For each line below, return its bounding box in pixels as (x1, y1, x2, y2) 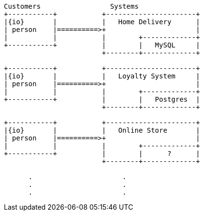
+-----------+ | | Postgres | (4, 95, 200, 103)
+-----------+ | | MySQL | (4, 41, 200, 49)
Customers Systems (4, 2, 139, 10)
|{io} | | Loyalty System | (4, 72, 200, 80)
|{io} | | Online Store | (4, 126, 200, 134)
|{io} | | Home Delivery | (4, 18, 200, 26)
